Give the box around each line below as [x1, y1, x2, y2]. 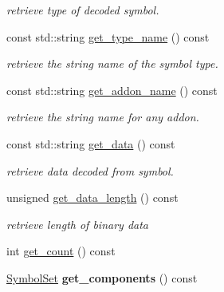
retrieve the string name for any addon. [6, 109, 199, 125]
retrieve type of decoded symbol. [6, 2, 159, 18]
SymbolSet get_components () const [6, 269, 198, 286]
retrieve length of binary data [6, 215, 149, 232]
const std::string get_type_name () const [6, 28, 210, 45]
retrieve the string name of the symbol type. [6, 55, 218, 72]
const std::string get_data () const [6, 135, 175, 152]
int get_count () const [6, 243, 116, 259]
